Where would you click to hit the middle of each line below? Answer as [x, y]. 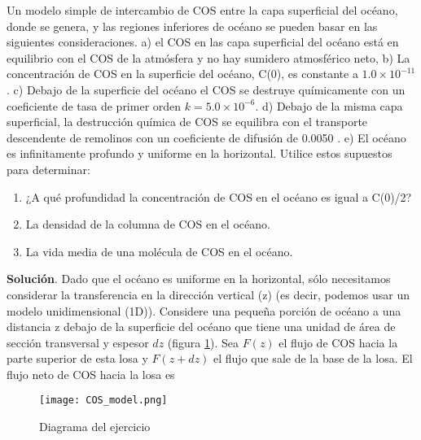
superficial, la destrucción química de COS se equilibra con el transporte [187, 122]
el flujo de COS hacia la [338, 342]
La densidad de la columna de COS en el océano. [148, 224]
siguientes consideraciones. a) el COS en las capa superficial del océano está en [203, 42]
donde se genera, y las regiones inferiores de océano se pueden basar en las [192, 26]
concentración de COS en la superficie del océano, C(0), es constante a [182, 74]
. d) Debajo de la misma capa [329, 105]
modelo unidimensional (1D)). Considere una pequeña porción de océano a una [204, 310]
